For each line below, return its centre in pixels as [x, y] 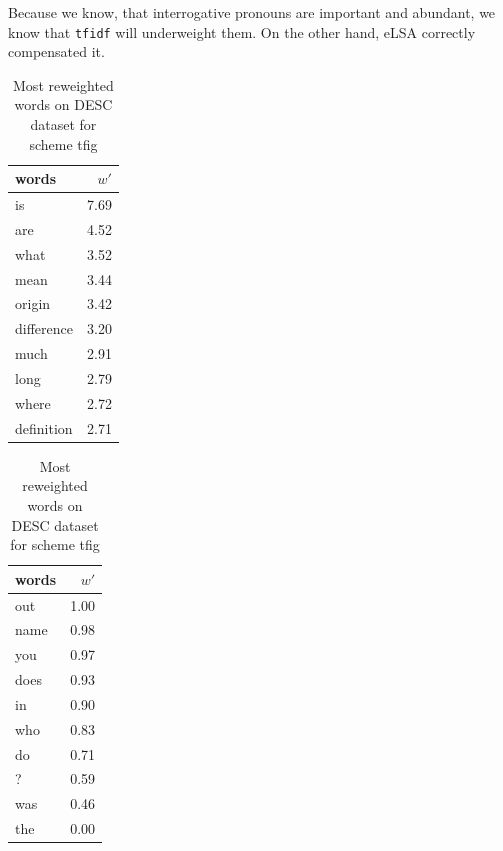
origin [33, 303]
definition [44, 427]
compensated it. [56, 51]
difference [44, 328]
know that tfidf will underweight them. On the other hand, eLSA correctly [242, 31]
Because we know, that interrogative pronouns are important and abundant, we [252, 12]
